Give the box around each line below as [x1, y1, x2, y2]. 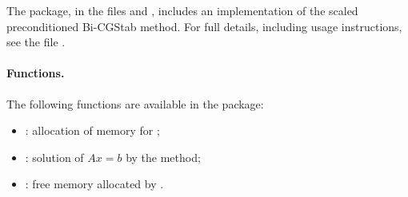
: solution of [25, 148, 84, 165]
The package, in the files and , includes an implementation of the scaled [6, 2, 358, 18]
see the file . [6, 33, 66, 50]
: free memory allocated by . [25, 175, 164, 192]
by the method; [126, 148, 201, 165]
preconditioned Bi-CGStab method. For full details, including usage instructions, [6, 18, 402, 34]
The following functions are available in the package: [6, 95, 264, 112]
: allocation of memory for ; [25, 122, 160, 139]
